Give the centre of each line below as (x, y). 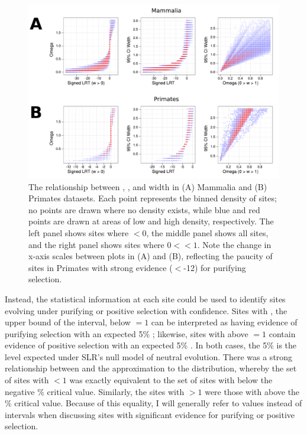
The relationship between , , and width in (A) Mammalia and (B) (148, 186)
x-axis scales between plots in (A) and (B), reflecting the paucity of (151, 256)
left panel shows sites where (79, 232)
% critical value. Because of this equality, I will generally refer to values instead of (153, 403)
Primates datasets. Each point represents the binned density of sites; (153, 198)
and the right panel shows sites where (96, 244)
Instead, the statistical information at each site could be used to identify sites (145, 298)
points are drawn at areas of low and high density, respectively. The (151, 221)
